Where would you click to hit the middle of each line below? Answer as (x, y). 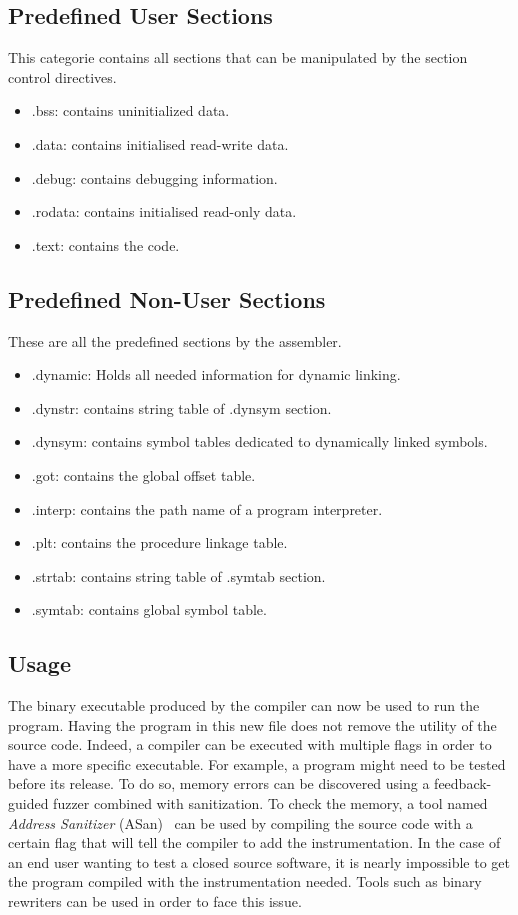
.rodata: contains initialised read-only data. (164, 211)
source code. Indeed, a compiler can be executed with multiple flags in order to (250, 744)
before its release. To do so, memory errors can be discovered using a (219, 783)
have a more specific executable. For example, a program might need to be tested (257, 763)
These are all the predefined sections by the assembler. (175, 340)
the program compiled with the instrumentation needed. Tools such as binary (245, 881)
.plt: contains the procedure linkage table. (159, 542)
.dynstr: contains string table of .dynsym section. (181, 407)
